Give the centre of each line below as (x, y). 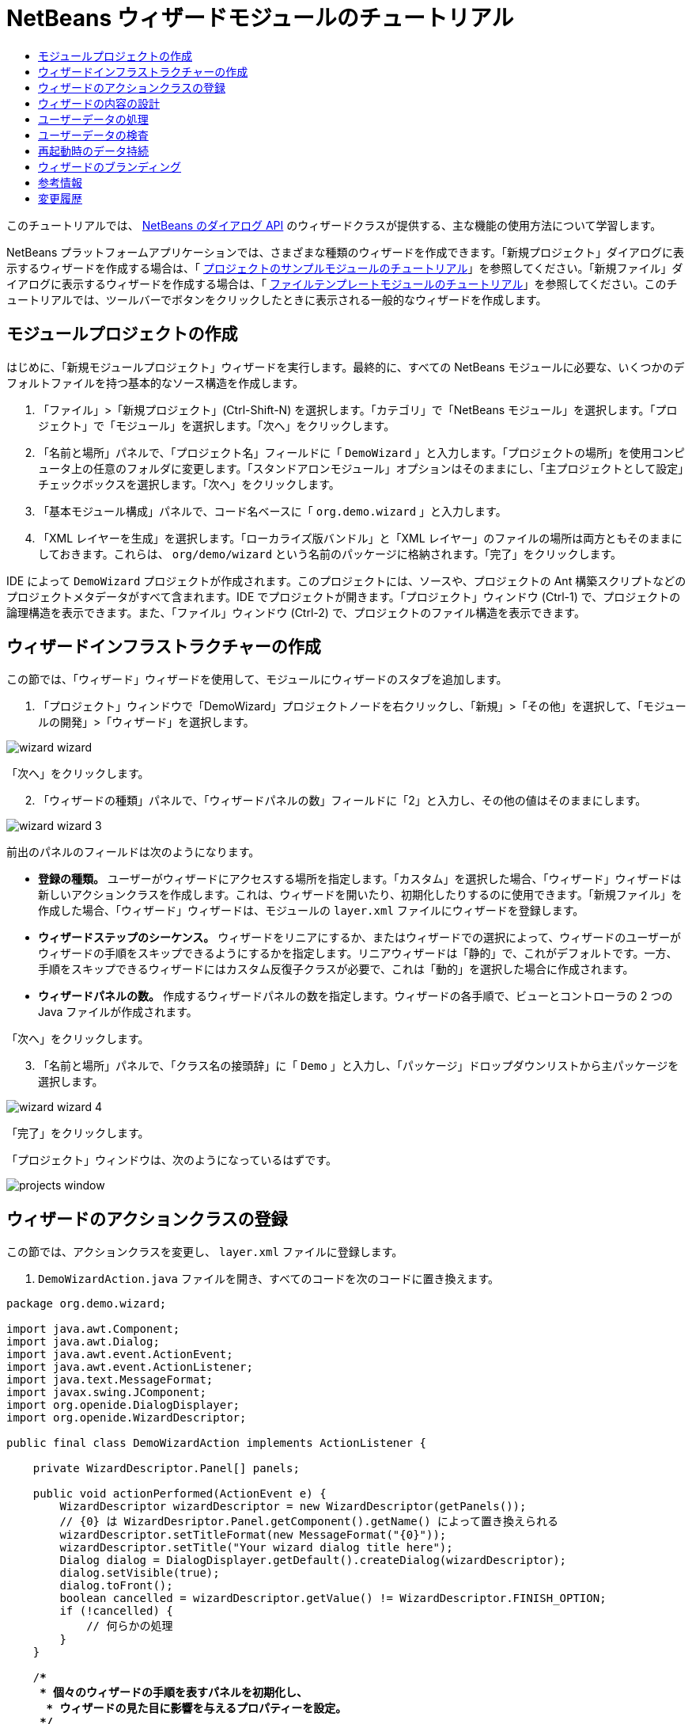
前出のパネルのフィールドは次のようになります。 (133, 852)
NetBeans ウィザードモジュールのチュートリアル (260, 18)
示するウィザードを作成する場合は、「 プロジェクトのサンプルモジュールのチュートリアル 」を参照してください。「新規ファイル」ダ (345, 268)
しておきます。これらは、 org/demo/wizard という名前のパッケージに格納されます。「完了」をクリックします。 (330, 554)
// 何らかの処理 (130, 1626)
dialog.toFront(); (116, 1586)
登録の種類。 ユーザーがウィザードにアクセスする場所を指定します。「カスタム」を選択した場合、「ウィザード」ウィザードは (360, 879)
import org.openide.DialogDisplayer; (123, 1405)
